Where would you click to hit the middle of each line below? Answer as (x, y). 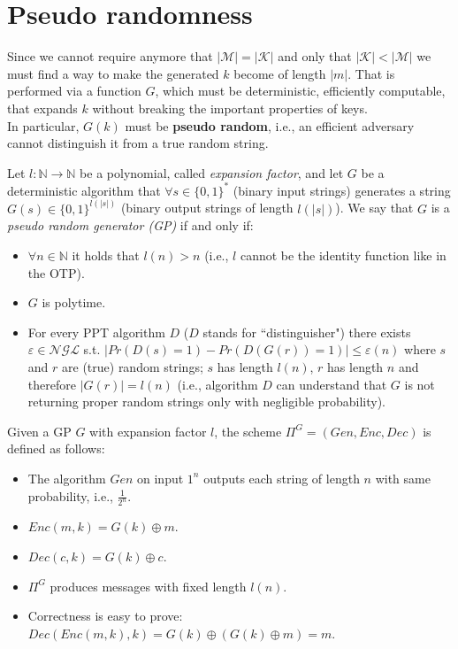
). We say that (374, 208)
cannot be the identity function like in (343, 255)
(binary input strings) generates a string (342, 190)
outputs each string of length (282, 478)
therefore (52, 384)
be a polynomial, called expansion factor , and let (212, 172)
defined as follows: (56, 448)
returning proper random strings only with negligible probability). (206, 402)
